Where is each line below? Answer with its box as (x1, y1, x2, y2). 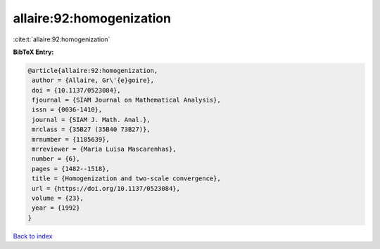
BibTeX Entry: (13, 48, 54, 56)
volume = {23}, (32, 194, 84, 202)
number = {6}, (32, 155, 80, 163)
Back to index (13, 231, 53, 240)
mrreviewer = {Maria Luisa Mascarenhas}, (32, 145, 177, 154)
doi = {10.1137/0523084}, (32, 86, 121, 94)
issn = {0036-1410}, (32, 106, 103, 114)
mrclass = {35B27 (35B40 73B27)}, (32, 126, 151, 133)
